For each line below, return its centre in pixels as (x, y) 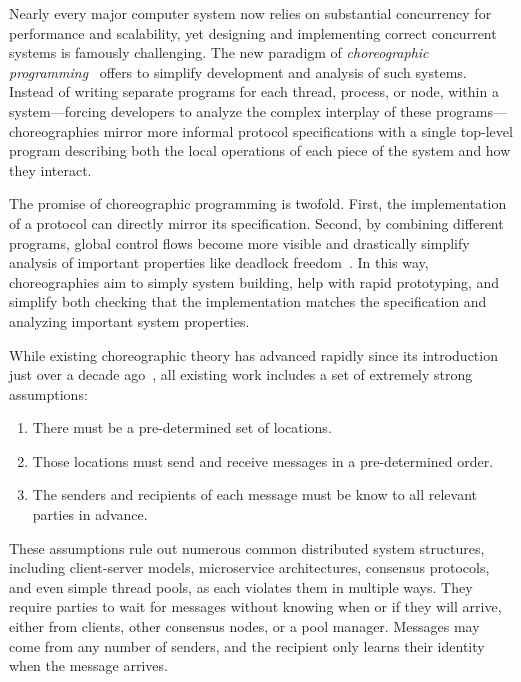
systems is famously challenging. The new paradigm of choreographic (219, 52)
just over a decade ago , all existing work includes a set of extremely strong (241, 374)
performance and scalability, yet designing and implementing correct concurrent (253, 32)
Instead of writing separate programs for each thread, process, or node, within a (254, 91)
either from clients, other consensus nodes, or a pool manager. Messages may (244, 626)
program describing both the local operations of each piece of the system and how (260, 150)
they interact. (50, 169)
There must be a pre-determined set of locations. (182, 427)
